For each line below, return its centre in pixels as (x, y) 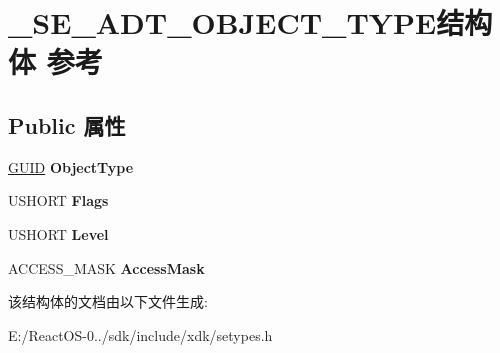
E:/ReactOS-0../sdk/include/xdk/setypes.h (140, 334)
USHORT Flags (58, 200)
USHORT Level (58, 233)
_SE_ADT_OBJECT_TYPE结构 (250, 22)
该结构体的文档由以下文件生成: (108, 301)
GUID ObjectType (71, 166)
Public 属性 (67, 124)
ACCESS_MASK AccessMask (106, 267)
